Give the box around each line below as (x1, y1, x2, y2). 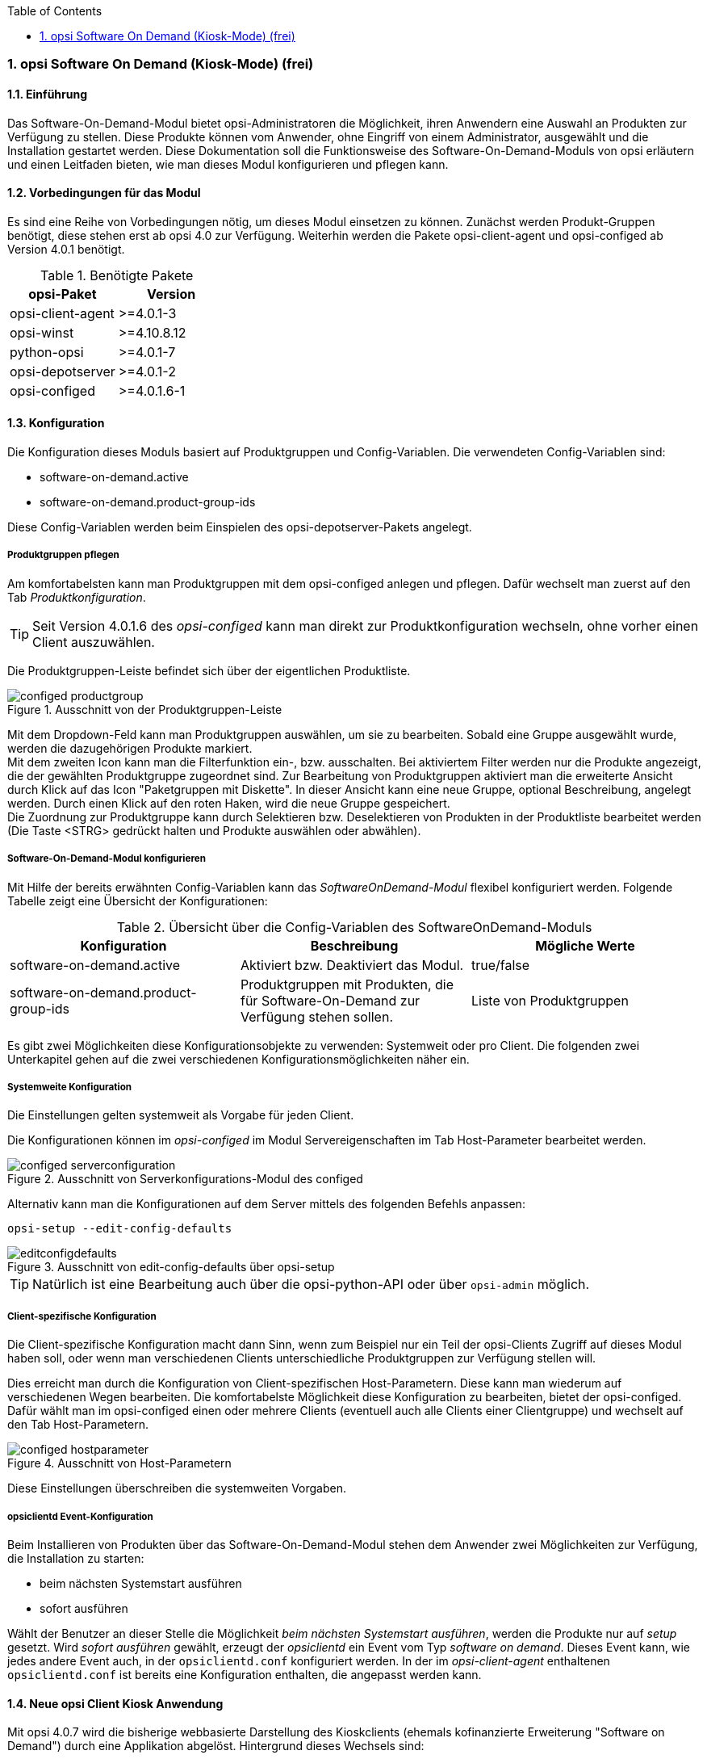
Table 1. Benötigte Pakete (40, 267, 194, 283)
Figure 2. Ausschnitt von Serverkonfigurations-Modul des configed (7, 1172, 363, 1186)
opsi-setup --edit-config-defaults (7, 1222, 232, 1236)
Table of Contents (7, 4, 102, 18)
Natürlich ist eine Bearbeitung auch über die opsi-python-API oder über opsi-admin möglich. (32, 1276, 590, 1293)
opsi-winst (10, 324, 74, 341)
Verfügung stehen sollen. (240, 1008, 394, 1025)
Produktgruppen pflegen (7, 549, 119, 561)
